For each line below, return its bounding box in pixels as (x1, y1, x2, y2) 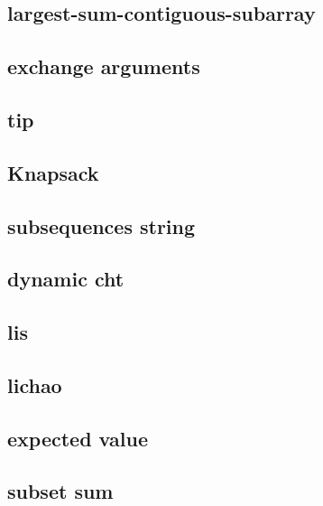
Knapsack (7, 158, 99, 186)
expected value (7, 424, 148, 452)
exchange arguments (7, 52, 200, 80)
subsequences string (7, 211, 196, 239)
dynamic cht (7, 265, 125, 293)
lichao (7, 370, 62, 398)
